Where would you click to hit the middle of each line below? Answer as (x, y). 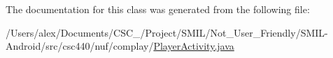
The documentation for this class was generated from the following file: (158, 9)
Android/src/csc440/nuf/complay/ (80, 46)
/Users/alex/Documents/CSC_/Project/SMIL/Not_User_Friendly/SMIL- (167, 32)
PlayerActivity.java (194, 46)
